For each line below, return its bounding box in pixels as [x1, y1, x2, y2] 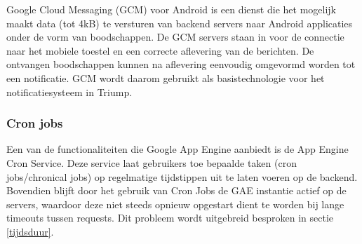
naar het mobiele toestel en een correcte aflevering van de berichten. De [6, 43, 314, 57]
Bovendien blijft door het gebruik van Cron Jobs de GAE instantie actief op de [6, 183, 347, 198]
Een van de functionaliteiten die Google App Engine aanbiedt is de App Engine [6, 142, 349, 156]
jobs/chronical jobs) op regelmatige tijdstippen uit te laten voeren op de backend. [6, 169, 358, 184]
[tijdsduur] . [6, 224, 54, 238]
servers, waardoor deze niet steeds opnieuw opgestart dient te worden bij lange [6, 196, 344, 211]
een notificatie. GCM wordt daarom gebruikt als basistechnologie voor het [6, 70, 325, 85]
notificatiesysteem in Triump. [6, 84, 133, 99]
